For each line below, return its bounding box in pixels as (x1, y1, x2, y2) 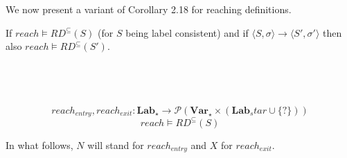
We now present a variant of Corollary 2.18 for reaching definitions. (6, 2, 292, 16)
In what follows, (6, 137, 73, 152)
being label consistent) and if (125, 25, 249, 39)
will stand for (87, 137, 144, 152)
